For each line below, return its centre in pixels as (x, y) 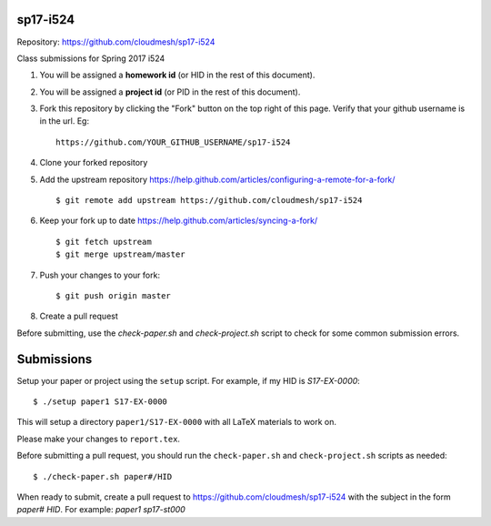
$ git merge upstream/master (120, 254)
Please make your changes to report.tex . (99, 439)
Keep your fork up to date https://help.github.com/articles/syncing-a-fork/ (179, 221)
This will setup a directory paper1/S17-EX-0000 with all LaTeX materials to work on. (176, 422)
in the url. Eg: (65, 121)
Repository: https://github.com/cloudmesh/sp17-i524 (116, 42)
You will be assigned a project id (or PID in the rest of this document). (170, 92)
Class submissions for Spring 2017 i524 (91, 58)
